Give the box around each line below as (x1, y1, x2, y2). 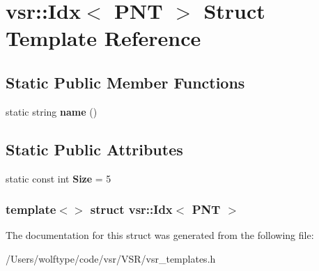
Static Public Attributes (6, 138, 183, 160)
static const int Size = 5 (6, 171, 111, 185)
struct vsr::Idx (90, 201, 173, 218)
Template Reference (6, 24, 201, 52)
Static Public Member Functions (6, 71, 245, 93)
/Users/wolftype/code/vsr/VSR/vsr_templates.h (6, 251, 216, 265)
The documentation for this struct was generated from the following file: (6, 228, 314, 242)
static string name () (6, 104, 98, 118)
